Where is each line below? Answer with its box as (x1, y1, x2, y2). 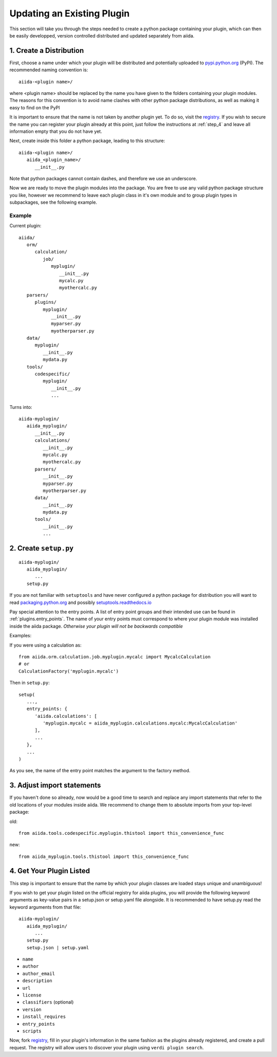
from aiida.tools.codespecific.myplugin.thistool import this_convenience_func (18, 830, 224, 836)
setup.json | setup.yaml (26, 945, 89, 950)
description (22, 978, 52, 984)
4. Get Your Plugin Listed (9, 867, 90, 875)
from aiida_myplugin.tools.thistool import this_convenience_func (18, 853, 189, 859)
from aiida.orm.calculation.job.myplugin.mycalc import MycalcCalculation (18, 654, 211, 659)
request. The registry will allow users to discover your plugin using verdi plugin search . (9, 1044, 204, 1050)
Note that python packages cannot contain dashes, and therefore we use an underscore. (9, 175, 197, 182)
